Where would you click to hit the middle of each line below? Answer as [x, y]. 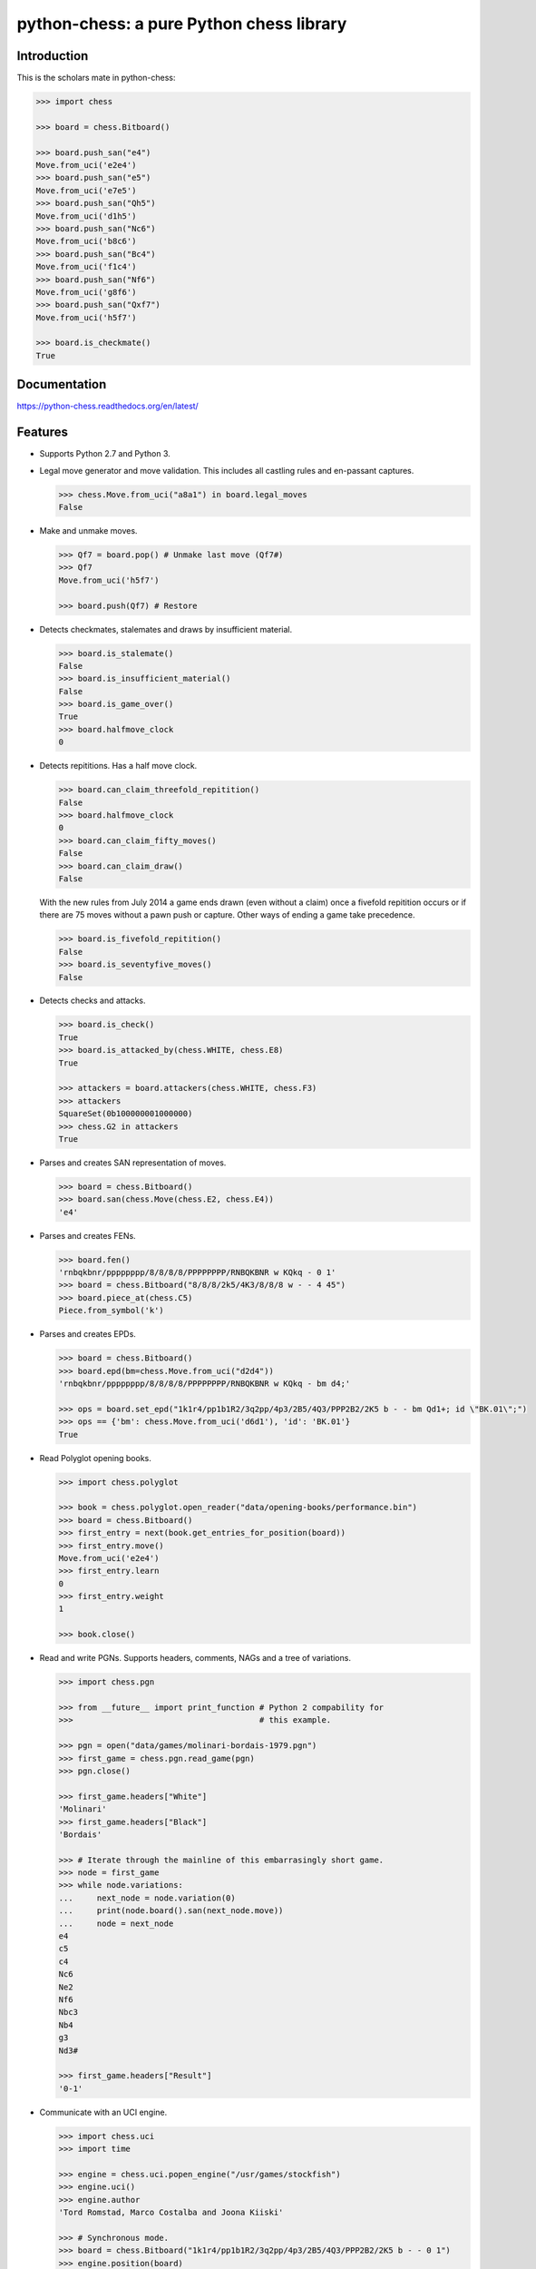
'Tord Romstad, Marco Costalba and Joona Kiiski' [171, 2213]
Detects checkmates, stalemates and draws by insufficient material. [166, 629]
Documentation [62, 384]
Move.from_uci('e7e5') [86, 190]
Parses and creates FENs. [88, 1235]
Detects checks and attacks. [93, 1001]
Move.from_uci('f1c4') [86, 267]
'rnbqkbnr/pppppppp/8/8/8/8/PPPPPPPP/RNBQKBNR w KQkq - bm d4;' [205, 1384]
